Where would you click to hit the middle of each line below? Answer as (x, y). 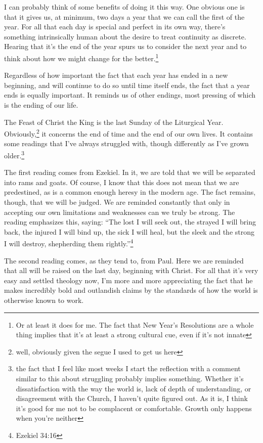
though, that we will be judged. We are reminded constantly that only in (117, 202)
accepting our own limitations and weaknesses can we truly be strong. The (120, 212)
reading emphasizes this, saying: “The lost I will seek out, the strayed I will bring (130, 222)
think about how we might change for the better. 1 (81, 57)
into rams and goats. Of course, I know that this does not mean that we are (122, 182)
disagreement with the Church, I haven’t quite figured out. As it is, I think (132, 398)
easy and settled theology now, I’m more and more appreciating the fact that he (128, 280)
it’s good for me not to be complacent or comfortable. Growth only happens (134, 408)
